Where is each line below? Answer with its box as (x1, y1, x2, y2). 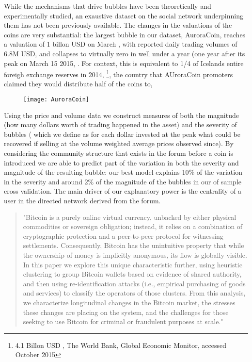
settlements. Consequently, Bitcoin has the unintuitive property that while (23, 240, 244, 250)
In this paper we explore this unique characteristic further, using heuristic (23, 259, 242, 269)
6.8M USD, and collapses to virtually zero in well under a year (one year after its (4, 48, 245, 58)
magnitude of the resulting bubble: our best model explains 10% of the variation (4, 167, 242, 177)
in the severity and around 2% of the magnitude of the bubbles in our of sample (4, 176, 241, 186)
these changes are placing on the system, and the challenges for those (23, 307, 229, 317)
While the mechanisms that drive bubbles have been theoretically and (4, 1, 211, 11)
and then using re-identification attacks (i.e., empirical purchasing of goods (23, 278, 246, 288)
